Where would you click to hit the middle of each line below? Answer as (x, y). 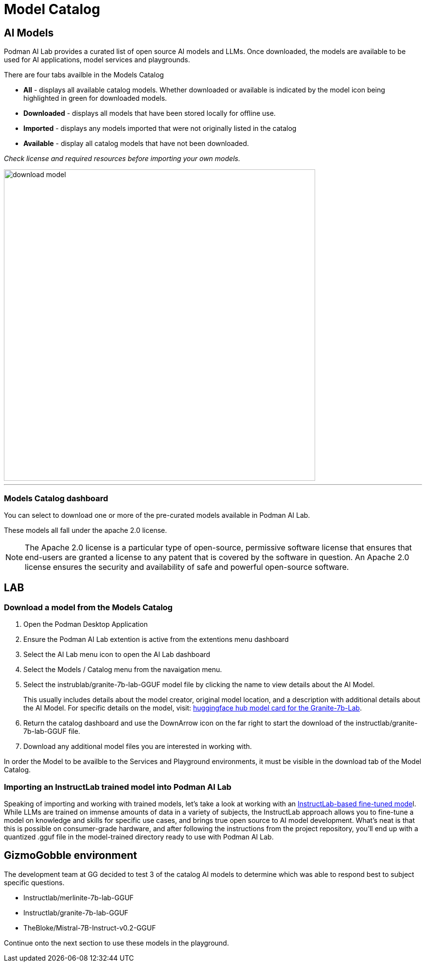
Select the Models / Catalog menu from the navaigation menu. (123, 670)
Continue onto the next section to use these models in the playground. (116, 943)
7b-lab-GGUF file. (52, 731)
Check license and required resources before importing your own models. (122, 159)
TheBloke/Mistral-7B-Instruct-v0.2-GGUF (90, 928)
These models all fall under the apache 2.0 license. (86, 530)
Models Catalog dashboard (56, 498)
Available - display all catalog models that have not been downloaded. (136, 144)
